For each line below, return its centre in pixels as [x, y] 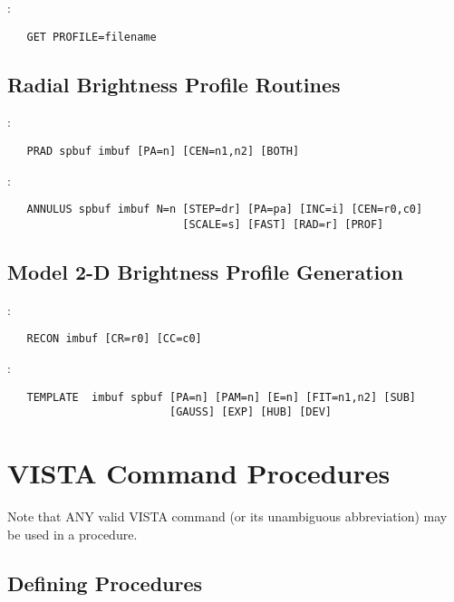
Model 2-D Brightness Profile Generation [205, 272]
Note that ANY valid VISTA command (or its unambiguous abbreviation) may [227, 516]
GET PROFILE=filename [92, 37]
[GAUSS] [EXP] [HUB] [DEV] [250, 412]
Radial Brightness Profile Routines [174, 84]
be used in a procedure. [72, 534]
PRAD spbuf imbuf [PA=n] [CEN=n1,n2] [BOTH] [163, 152]
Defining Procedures [105, 583]
